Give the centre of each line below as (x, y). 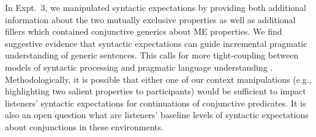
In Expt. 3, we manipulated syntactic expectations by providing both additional (156, 7)
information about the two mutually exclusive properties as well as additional (150, 19)
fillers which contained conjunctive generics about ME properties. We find (144, 31)
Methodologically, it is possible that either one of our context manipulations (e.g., (158, 79)
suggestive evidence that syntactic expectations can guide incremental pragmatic (156, 43)
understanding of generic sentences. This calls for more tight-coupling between (152, 55)
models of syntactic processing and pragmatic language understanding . (139, 67)
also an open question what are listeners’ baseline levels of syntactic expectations (157, 115)
